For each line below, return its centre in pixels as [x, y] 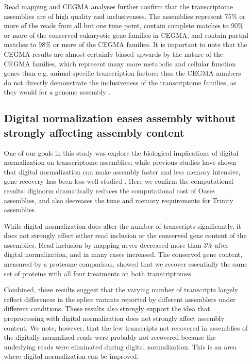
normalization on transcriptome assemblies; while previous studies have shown [120, 162]
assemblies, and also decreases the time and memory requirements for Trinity [119, 200]
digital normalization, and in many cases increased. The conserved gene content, [123, 254]
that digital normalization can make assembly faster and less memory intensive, [122, 171]
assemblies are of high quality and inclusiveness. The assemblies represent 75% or [125, 16]
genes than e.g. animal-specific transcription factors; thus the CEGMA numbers [123, 73]
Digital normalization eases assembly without [120, 118]
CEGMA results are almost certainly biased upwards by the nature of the [114, 54]
